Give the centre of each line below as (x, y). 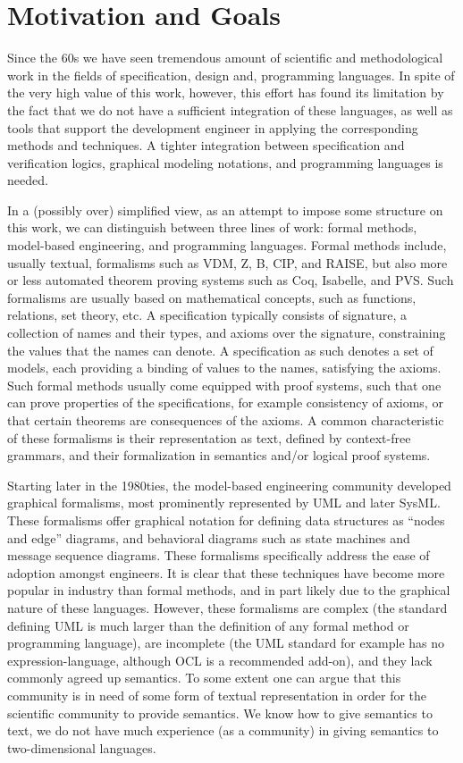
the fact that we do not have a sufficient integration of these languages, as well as (230, 109)
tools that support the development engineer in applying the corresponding (213, 127)
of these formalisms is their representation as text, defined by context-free (209, 437)
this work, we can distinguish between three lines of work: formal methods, (212, 227)
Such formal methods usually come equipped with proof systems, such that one (224, 385)
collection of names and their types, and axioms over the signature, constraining (227, 333)
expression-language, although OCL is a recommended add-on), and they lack (220, 660)
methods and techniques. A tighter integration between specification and (206, 145)
